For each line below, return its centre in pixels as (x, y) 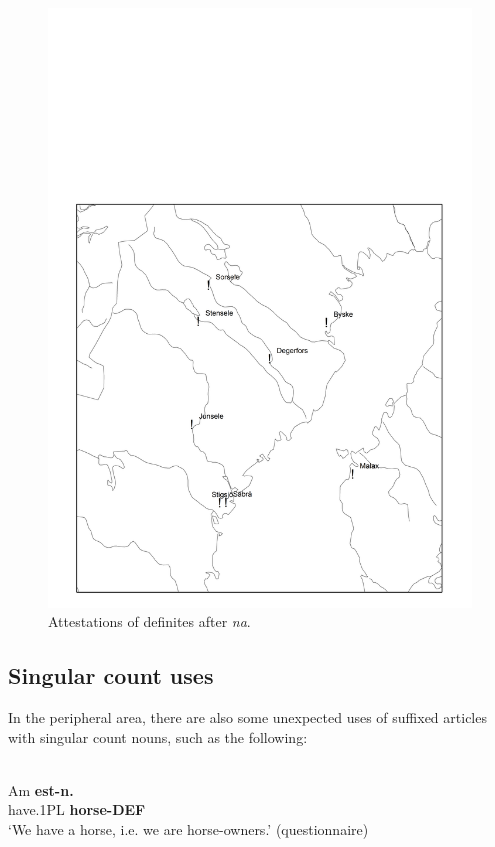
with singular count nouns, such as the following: (158, 736)
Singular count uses (111, 675)
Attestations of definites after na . (149, 621)
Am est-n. (41, 789)
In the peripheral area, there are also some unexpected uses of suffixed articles (247, 717)
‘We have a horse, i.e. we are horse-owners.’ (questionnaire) (188, 829)
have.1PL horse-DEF (77, 809)
